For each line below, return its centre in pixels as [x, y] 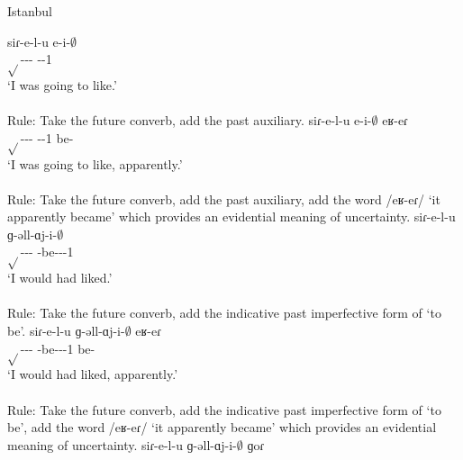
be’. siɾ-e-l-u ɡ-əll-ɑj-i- [66, 331]
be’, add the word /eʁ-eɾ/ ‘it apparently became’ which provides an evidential [222, 427]
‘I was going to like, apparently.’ [95, 163]
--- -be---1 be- [58, 348]
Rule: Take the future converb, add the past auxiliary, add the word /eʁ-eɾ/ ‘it [224, 198]
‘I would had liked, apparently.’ [93, 374]
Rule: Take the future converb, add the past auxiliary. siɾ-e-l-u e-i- [190, 120]
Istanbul [30, 11]
